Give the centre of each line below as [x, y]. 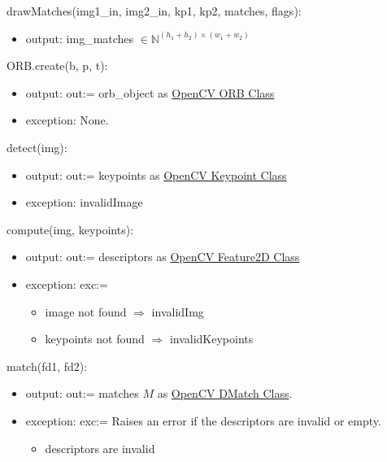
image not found [86, 311]
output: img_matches [80, 38]
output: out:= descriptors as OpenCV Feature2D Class [163, 257]
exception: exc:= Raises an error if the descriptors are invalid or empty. [203, 420]
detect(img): [37, 147]
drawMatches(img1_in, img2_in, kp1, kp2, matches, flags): [154, 11]
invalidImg [178, 311]
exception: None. [67, 120]
